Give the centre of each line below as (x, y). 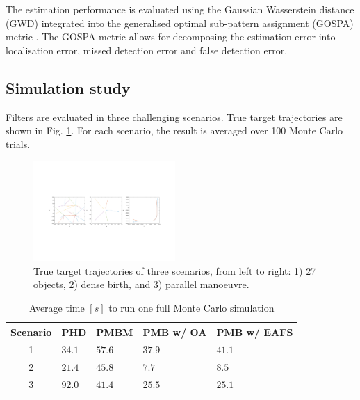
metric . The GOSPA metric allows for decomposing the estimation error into (171, 37)
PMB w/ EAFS (255, 331)
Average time (57, 307)
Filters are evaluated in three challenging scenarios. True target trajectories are (174, 117)
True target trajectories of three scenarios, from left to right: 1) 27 (175, 270)
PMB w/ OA (175, 331)
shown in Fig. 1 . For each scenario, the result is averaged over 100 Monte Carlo (174, 130)
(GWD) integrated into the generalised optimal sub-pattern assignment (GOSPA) (180, 23)
